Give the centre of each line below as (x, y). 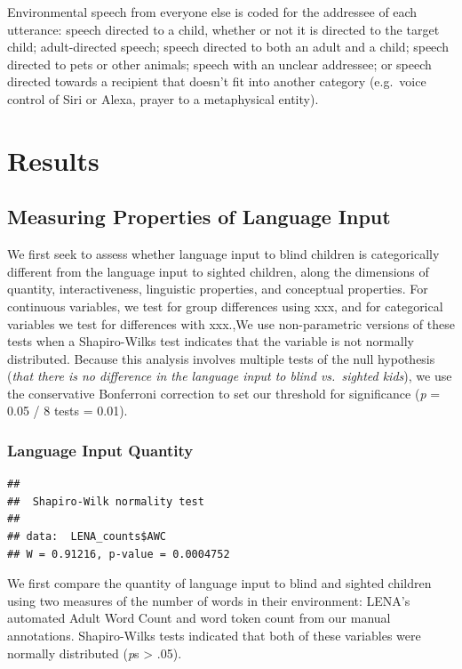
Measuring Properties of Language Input (199, 217)
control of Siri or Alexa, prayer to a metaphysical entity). (163, 98)
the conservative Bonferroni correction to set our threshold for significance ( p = (224, 393)
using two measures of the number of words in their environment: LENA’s (209, 600)
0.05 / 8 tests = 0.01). (68, 411)
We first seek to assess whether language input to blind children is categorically (223, 254)
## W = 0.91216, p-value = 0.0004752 (119, 554)
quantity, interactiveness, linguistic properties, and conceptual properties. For (218, 289)
